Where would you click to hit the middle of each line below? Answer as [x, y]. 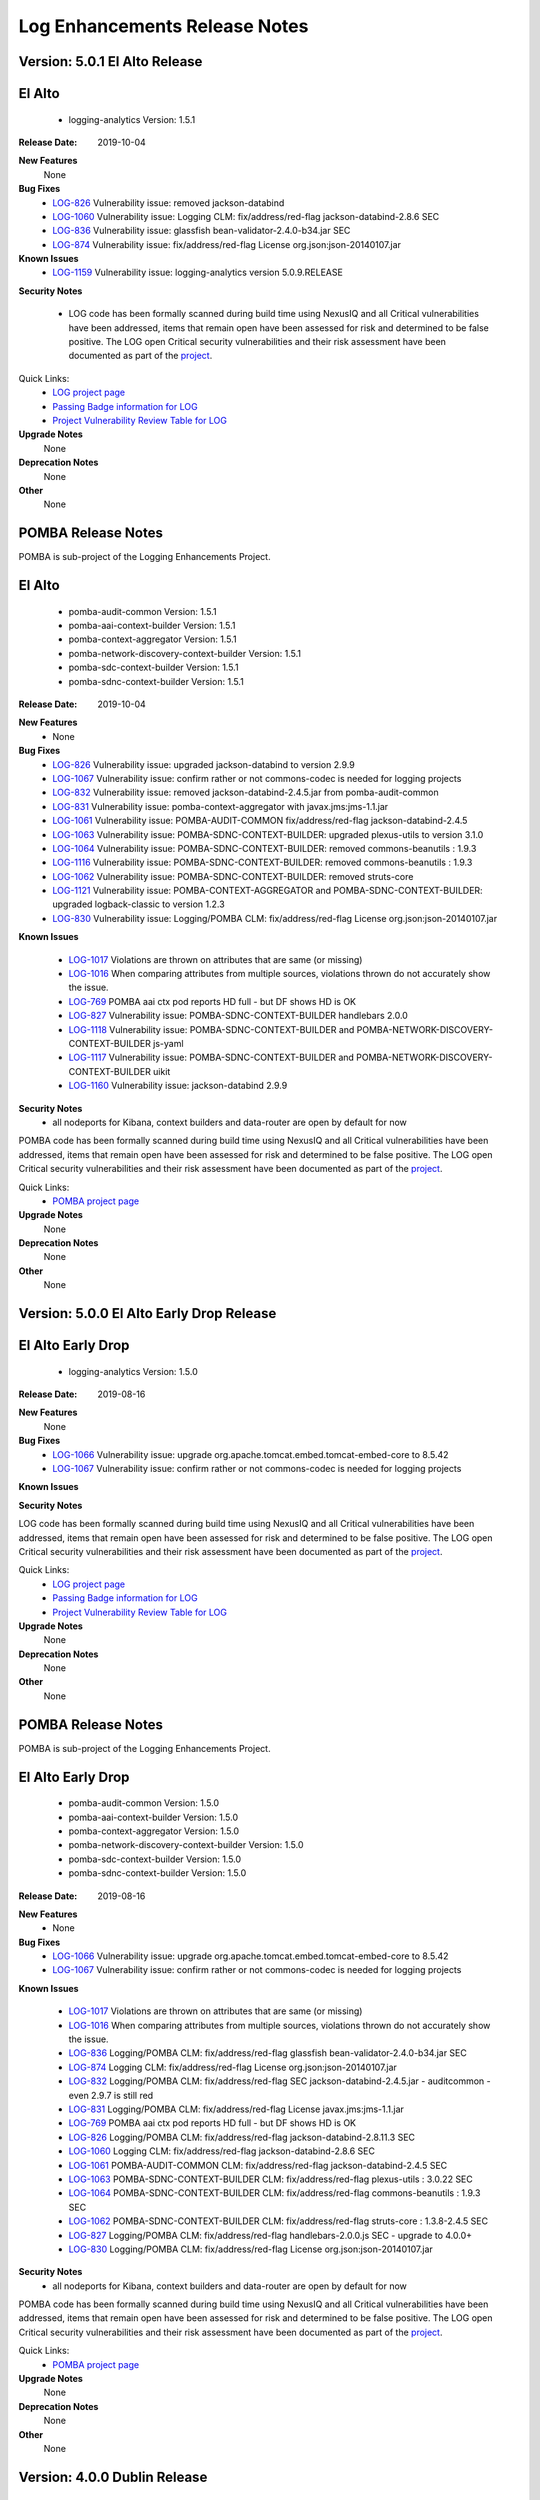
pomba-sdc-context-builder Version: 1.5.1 [153, 667]
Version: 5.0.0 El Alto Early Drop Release [147, 1313]
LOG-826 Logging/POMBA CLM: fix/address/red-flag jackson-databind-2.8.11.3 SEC [241, 2137]
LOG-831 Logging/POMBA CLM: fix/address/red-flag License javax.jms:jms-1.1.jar [236, 2109]
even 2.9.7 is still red [111, 2095]
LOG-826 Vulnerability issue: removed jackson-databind [168, 202]
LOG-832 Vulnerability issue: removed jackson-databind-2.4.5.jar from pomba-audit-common [245, 792]
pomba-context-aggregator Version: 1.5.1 [152, 639]
